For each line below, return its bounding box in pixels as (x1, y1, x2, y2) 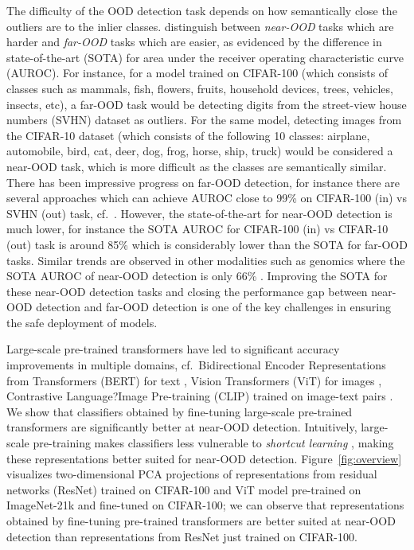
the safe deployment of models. (6, 314, 158, 330)
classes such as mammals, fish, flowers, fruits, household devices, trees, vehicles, (6, 80, 393, 96)
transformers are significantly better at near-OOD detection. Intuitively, (6, 419, 357, 435)
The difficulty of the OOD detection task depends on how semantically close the (6, 2, 397, 18)
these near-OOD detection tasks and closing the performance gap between (6, 283, 368, 299)
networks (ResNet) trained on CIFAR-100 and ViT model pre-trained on (6, 481, 361, 497)
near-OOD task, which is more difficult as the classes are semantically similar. (6, 158, 387, 174)
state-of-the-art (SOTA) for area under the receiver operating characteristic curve (6, 49, 404, 65)
